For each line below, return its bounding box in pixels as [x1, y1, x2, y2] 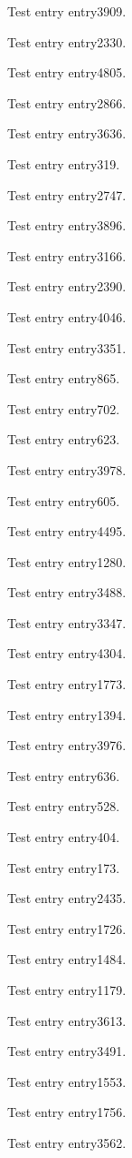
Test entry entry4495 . [7, 522, 127, 541]
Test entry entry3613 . [7, 1011, 127, 1030]
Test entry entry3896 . [7, 216, 127, 235]
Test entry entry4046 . [7, 307, 127, 326]
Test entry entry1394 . [7, 705, 127, 724]
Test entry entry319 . [7, 154, 120, 173]
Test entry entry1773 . [7, 675, 127, 694]
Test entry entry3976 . [7, 736, 127, 755]
